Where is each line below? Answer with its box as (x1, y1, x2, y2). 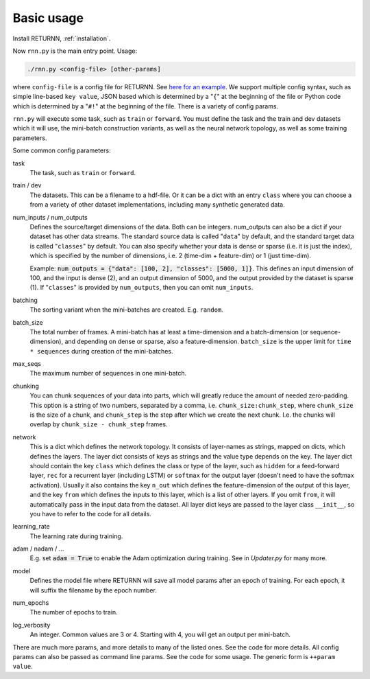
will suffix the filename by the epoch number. (29, 586, 157, 594)
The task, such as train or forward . (29, 169, 136, 177)
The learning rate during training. (29, 532, 123, 540)
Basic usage (12, 10, 84, 25)
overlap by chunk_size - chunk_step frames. (29, 420, 168, 428)
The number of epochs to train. (29, 608, 118, 617)
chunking (12, 382, 39, 390)
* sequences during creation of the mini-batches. (29, 347, 173, 355)
